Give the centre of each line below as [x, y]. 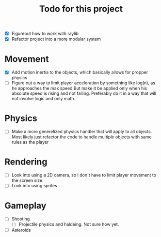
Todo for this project [81, 9]
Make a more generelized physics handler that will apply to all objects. [82, 132]
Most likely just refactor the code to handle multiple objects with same [82, 137]
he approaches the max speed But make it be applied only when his [79, 89]
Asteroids [21, 230]
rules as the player [30, 142]
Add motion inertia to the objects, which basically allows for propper [80, 72]
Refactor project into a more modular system [56, 39]
